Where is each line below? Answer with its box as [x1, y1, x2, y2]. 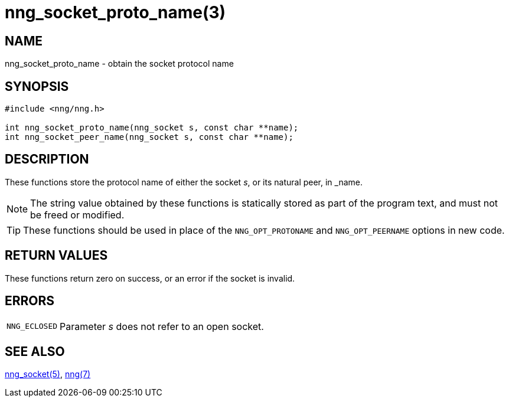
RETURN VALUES [5, 248, 108, 263]
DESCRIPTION [5, 152, 89, 167]
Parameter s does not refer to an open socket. [60, 320, 264, 332]
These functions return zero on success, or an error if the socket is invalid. [5, 273, 295, 283]
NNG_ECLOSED [6, 322, 58, 331]
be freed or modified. [30, 208, 125, 221]
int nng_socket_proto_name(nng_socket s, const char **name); [5, 123, 299, 133]
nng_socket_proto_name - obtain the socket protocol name [5, 58, 234, 69]
